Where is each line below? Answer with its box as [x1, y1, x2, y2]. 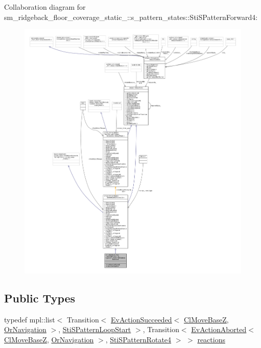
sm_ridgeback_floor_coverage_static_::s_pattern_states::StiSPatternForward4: [4, 11, 258, 22]
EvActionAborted [191, 324, 247, 335]
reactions [197, 334, 225, 344]
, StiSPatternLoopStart [58, 324, 131, 335]
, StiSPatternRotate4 [105, 334, 172, 344]
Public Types [4, 290, 76, 306]
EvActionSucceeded [111, 314, 172, 324]
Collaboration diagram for [4, 2, 86, 12]
